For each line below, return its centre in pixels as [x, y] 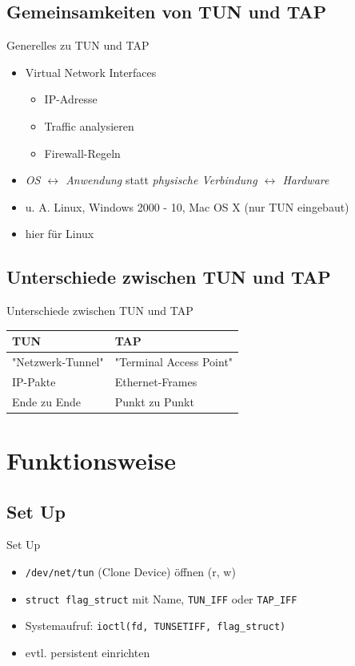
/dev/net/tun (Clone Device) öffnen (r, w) [130, 572]
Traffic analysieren [89, 125]
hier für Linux [60, 234]
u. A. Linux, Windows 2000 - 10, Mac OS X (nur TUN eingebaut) [187, 206]
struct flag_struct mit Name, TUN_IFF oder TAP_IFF [161, 598]
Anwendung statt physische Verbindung [162, 180]
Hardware [306, 180]
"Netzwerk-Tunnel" [58, 362]
